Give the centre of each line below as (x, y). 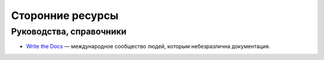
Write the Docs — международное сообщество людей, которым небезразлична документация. (148, 46)
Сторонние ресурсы (65, 15)
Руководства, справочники (69, 31)
